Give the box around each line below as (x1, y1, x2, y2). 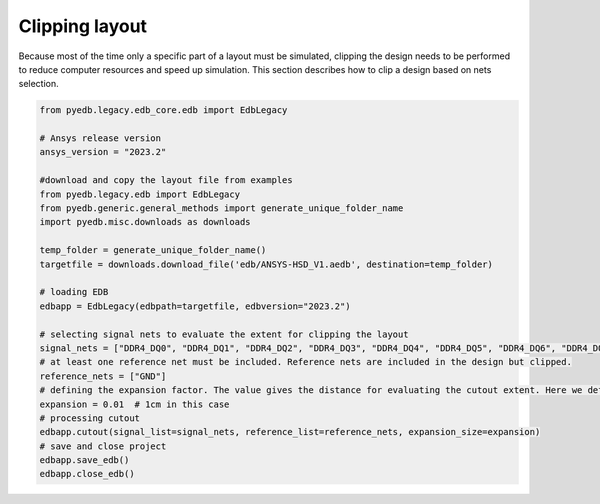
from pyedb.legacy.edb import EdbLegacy (39, 188, 240, 200)
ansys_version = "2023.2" (39, 146, 167, 158)
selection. (18, 78, 59, 90)
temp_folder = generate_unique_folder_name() (39, 245, 267, 256)
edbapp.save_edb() (39, 455, 130, 466)
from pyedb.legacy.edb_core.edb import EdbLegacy (39, 105, 288, 116)
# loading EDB (39, 286, 109, 298)
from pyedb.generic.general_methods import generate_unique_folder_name (39, 203, 404, 214)
